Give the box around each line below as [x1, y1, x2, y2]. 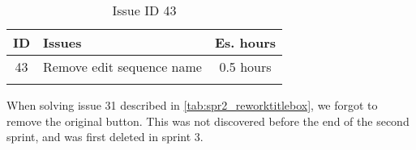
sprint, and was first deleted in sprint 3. [6, 128, 204, 145]
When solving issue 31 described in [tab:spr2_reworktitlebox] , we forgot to [6, 97, 378, 113]
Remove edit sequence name [43, 57, 202, 76]
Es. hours [214, 33, 276, 52]
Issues [43, 33, 82, 52]
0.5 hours [219, 57, 272, 76]
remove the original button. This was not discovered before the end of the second [6, 112, 410, 129]
